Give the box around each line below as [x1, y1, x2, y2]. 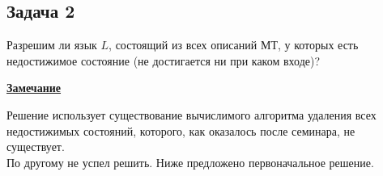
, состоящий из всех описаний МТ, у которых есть [109, 36, 359, 53]
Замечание [6, 79, 62, 96]
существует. [6, 138, 65, 155]
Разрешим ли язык [6, 36, 97, 53]
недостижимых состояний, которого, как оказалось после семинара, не [6, 122, 355, 139]
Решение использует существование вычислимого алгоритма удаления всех [6, 106, 377, 123]
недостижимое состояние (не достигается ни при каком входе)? [6, 52, 321, 69]
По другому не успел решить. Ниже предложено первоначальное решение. [6, 153, 374, 170]
